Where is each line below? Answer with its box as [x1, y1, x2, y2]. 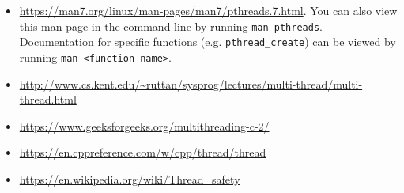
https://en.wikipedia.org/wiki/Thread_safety [19, 170, 240, 187]
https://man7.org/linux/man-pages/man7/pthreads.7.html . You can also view [19, 2, 398, 18]
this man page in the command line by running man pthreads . [19, 17, 323, 34]
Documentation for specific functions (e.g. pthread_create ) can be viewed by [19, 33, 396, 50]
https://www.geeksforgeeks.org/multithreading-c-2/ [19, 117, 270, 134]
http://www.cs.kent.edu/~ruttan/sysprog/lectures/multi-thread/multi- [19, 75, 363, 92]
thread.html [19, 91, 77, 108]
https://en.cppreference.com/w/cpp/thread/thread [19, 144, 266, 161]
